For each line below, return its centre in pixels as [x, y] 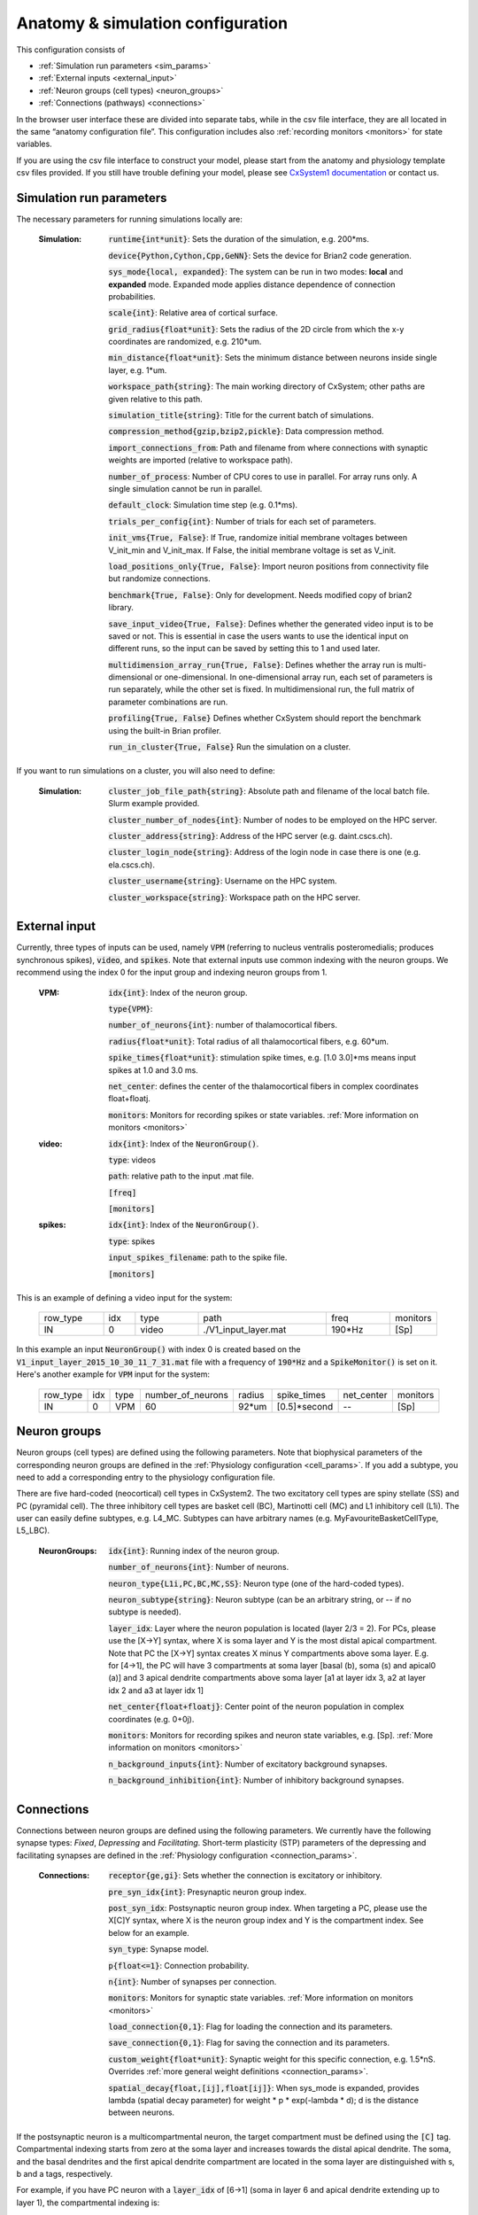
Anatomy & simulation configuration [152, 23]
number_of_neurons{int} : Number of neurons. [199, 1567]
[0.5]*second [305, 1406]
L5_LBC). [33, 1531]
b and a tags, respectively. [65, 2174]
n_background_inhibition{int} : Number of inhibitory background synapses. [256, 1780]
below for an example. [149, 1932]
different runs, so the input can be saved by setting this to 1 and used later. [244, 649]
